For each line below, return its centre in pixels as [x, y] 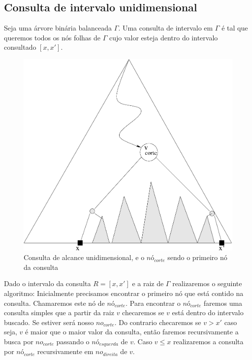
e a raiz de [148, 283]
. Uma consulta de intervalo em [166, 28]
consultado [20, 47]
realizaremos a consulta [208, 342]
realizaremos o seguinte [207, 283]
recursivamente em [65, 351]
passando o [73, 342]
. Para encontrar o [153, 303]
